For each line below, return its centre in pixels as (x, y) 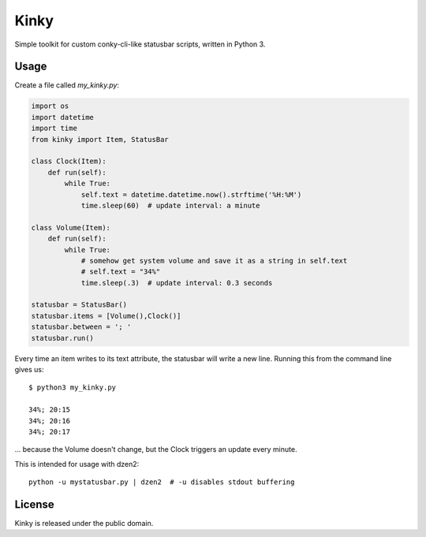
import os (50, 106)
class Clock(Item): (69, 161)
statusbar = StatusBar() (79, 305)
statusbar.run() (63, 338)
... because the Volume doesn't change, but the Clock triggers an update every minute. (156, 449)
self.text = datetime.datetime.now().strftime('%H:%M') (191, 194)
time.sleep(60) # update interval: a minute (170, 205)
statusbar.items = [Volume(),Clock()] (106, 316)
